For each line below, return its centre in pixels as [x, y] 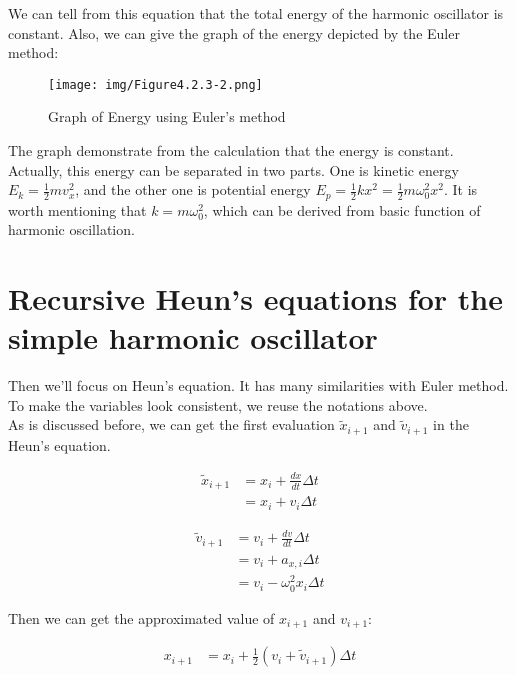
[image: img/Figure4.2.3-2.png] [155, 84]
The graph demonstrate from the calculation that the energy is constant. [231, 150]
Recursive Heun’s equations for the [255, 298]
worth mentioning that [77, 209]
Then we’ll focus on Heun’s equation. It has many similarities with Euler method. [258, 385]
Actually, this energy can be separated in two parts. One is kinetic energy [233, 169]
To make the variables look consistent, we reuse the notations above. [218, 404]
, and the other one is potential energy [193, 189]
